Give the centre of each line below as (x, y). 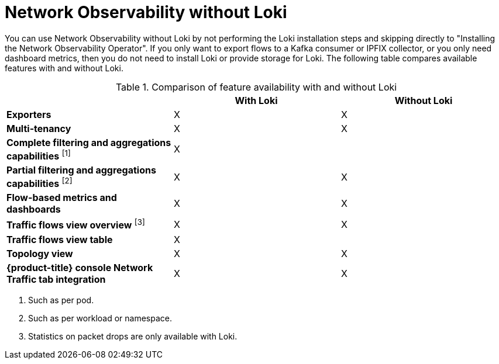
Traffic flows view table (60, 239)
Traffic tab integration (56, 279)
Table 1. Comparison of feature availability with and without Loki (256, 87)
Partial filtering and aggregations (81, 170)
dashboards (34, 209)
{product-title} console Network (80, 267)
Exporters (29, 114)
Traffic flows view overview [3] (76, 224)
